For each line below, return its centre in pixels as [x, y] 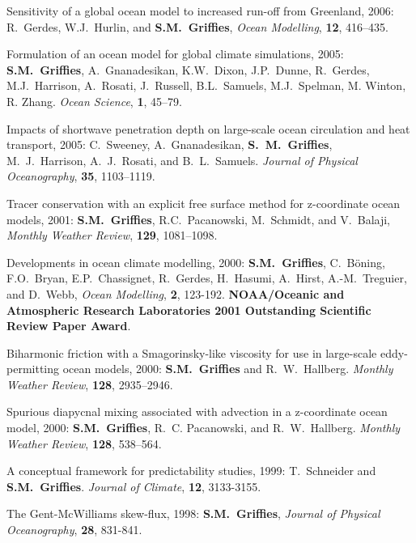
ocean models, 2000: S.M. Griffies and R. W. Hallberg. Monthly [228, 369]
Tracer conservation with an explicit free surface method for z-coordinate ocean [204, 203]
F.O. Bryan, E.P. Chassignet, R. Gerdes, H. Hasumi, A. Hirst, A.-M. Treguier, [207, 278]
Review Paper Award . [69, 326]
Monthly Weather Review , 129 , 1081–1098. [112, 235]
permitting [33, 369]
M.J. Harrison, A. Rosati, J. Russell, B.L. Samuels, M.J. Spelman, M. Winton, [206, 85]
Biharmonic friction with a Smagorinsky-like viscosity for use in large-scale [192, 352]
